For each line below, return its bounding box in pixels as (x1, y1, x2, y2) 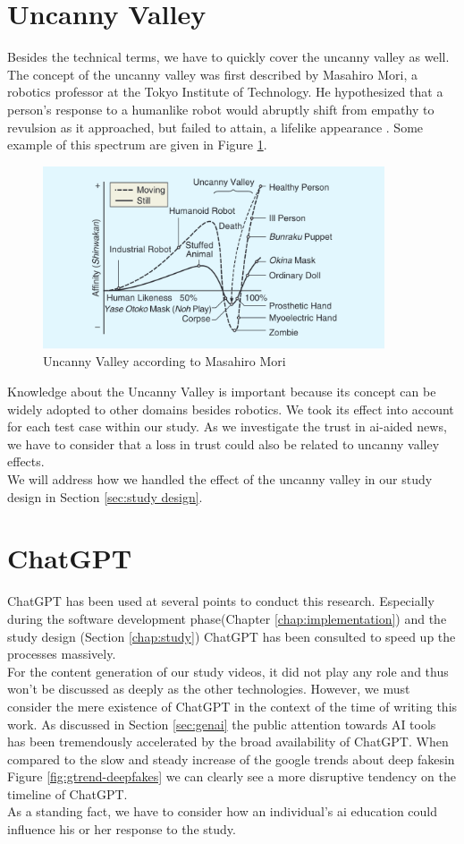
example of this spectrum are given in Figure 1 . (7, 135, 267, 154)
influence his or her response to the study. (7, 820, 236, 839)
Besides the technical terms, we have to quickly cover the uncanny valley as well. (7, 47, 450, 66)
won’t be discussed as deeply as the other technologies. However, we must (7, 679, 410, 698)
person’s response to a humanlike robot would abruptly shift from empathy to (7, 99, 434, 118)
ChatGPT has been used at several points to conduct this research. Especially (7, 592, 434, 610)
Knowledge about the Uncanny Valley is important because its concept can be (7, 382, 436, 401)
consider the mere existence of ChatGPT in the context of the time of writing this (7, 696, 458, 715)
